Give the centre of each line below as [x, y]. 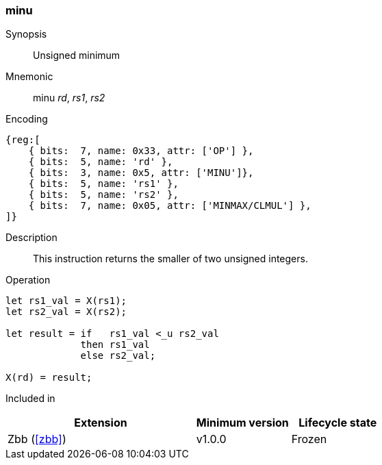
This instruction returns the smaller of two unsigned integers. [170, 259]
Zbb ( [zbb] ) [37, 439]
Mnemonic [29, 77]
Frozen [309, 439]
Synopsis [26, 34]
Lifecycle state [338, 423]
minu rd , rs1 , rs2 [69, 98]
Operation [28, 280]
